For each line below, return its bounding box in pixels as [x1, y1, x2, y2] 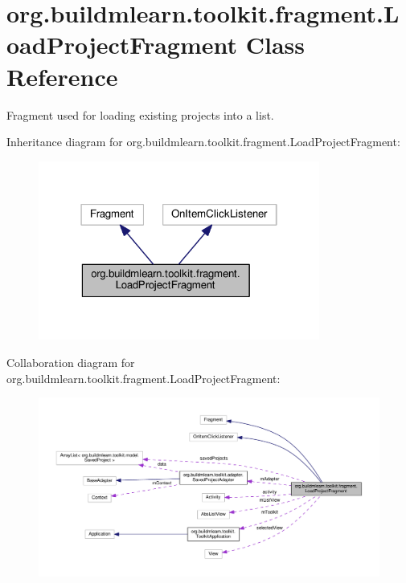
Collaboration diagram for [6, 353, 135, 370]
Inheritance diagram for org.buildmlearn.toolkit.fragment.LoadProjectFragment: [6, 133, 400, 150]
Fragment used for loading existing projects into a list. [6, 106, 274, 123]
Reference [6, 59, 118, 92]
